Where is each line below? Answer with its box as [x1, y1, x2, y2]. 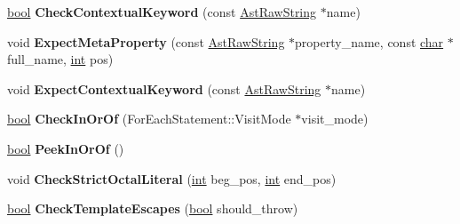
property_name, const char [295, 32, 444, 51]
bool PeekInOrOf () [7, 139, 124, 157]
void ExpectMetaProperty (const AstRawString [7, 32, 285, 51]
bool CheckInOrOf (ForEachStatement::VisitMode [7, 109, 291, 128]
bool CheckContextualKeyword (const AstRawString [7, 3, 317, 20]
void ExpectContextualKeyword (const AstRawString [7, 79, 321, 98]
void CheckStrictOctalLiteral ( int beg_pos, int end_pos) [7, 169, 337, 188]
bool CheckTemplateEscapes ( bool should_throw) [7, 199, 298, 218]
